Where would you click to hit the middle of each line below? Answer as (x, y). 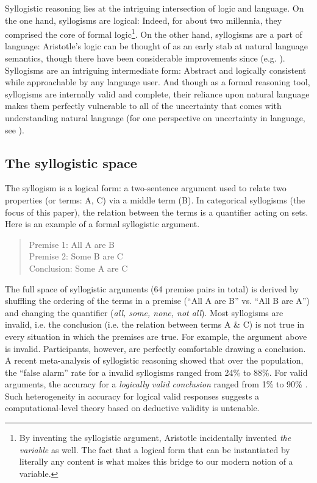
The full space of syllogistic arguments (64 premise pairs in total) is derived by (152, 288)
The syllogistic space (71, 162)
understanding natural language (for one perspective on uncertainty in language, (155, 118)
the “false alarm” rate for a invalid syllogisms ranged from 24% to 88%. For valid (156, 372)
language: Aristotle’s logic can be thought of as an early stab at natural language (157, 46)
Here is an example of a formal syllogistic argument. (102, 224)
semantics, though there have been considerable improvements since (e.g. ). (145, 58)
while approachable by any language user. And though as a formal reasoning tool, (158, 82)
